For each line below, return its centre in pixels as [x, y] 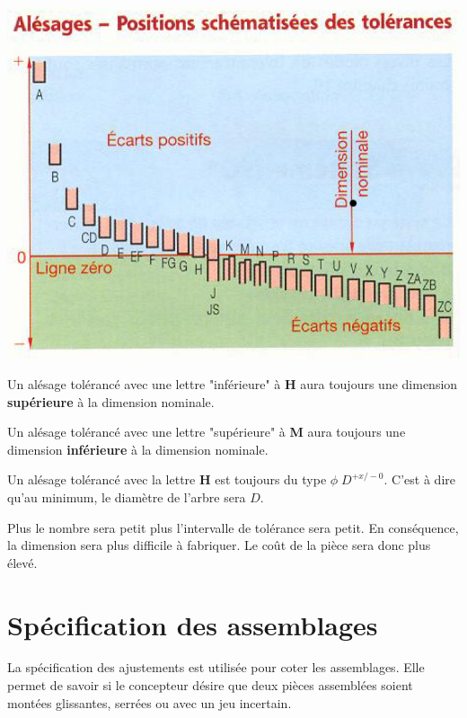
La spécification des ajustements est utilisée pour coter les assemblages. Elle [216, 667]
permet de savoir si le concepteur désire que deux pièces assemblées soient [210, 685]
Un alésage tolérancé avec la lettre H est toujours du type [167, 479]
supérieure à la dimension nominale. [111, 401]
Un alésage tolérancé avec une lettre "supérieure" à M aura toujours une [207, 432]
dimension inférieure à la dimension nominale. [138, 449]
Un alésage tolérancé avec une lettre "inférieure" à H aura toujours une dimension [233, 383]
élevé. [22, 562]
